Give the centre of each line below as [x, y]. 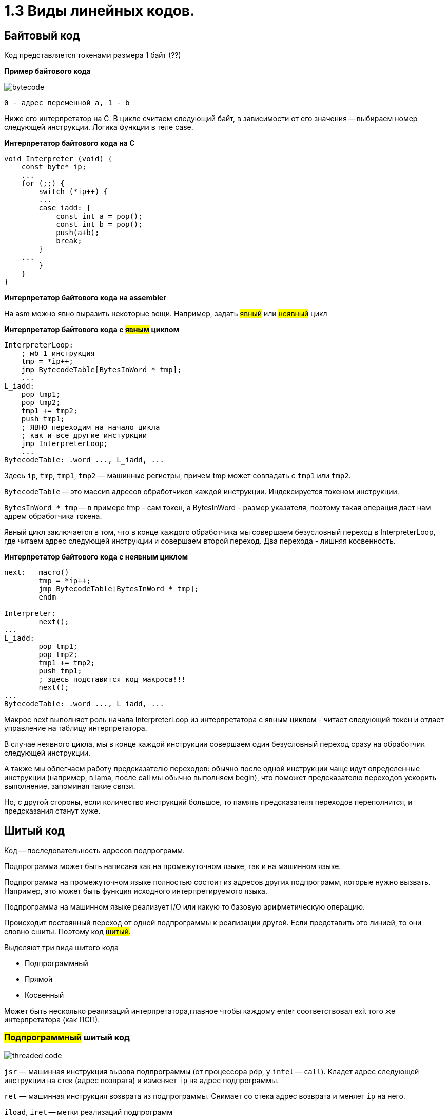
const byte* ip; [54, 167]
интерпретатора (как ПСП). [52, 1020]
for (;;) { [43, 184]
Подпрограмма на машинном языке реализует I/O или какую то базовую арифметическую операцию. [185, 907]
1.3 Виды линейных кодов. [100, 11]
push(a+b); [78, 233]
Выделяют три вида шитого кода [61, 948]
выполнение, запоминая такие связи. [70, 786]
